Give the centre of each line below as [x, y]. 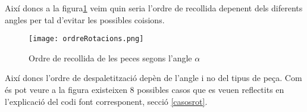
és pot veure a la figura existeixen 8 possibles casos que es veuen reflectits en [145, 90]
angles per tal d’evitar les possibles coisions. [85, 19]
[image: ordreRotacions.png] [86, 39]
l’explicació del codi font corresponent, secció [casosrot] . [106, 101]
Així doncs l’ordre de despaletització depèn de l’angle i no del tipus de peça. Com [153, 78]
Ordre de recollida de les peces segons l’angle [110, 57]
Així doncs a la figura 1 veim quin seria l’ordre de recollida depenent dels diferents [154, 8]
